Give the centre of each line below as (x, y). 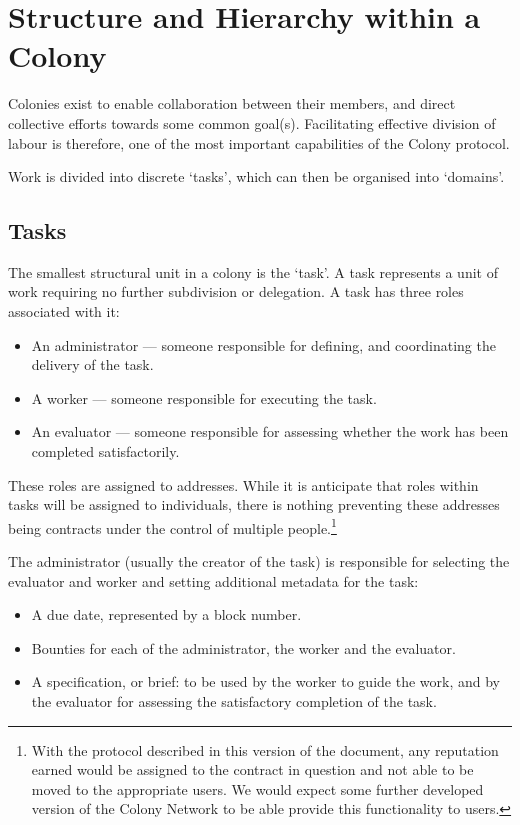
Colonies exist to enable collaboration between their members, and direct (232, 103)
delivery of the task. (92, 364)
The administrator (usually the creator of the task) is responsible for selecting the (259, 561)
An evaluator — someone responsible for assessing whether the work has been (270, 431)
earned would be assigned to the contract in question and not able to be (252, 769)
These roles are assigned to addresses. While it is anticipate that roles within (243, 484)
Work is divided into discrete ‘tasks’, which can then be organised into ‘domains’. (256, 176)
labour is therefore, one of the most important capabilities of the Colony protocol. (259, 142)
